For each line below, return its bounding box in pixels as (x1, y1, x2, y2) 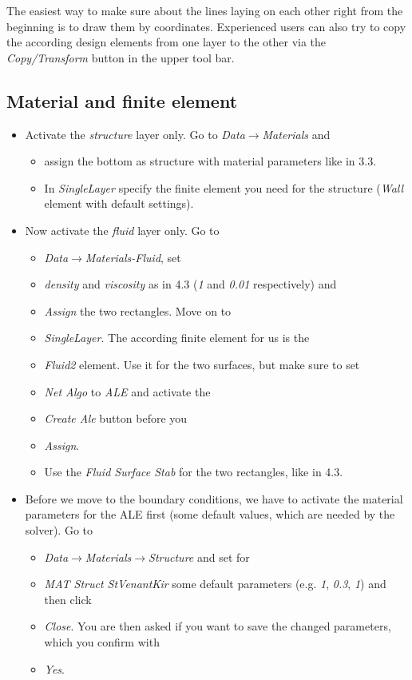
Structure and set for (149, 548, 250, 565)
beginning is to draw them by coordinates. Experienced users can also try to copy (6, 18, 406, 34)
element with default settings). (44, 195, 194, 212)
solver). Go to (25, 522, 93, 539)
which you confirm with (44, 634, 160, 650)
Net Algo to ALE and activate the (44, 383, 211, 400)
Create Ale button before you (44, 410, 188, 427)
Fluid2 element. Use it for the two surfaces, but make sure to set (44, 356, 360, 372)
